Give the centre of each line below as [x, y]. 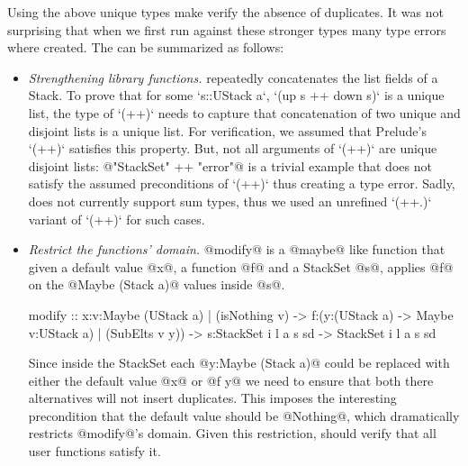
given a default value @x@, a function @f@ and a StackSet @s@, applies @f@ [241, 266]
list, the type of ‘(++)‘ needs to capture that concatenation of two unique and [244, 112]
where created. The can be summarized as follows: [146, 47]
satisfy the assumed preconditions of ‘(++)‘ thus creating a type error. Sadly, [242, 183]
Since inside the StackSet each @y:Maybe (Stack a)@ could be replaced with [239, 363]
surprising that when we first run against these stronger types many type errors [227, 29]
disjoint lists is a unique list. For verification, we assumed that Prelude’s [227, 130]
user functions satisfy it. [94, 451]
